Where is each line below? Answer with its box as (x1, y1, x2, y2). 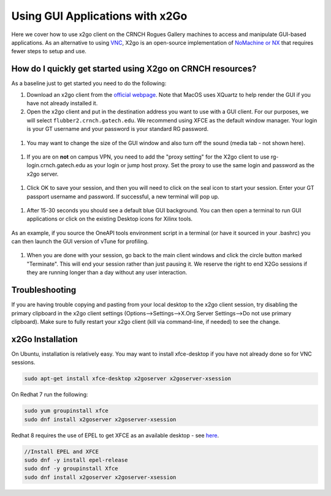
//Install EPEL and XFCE (24, 448, 99, 455)
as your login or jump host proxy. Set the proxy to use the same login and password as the (86, 162, 315, 169)
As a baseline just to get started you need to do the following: (11, 80, 167, 87)
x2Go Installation (11, 334, 78, 344)
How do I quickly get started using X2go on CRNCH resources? (11, 64, 257, 74)
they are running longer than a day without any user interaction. (26, 269, 188, 276)
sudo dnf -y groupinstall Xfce (24, 465, 119, 472)
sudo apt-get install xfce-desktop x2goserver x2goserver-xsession (24, 375, 232, 382)
